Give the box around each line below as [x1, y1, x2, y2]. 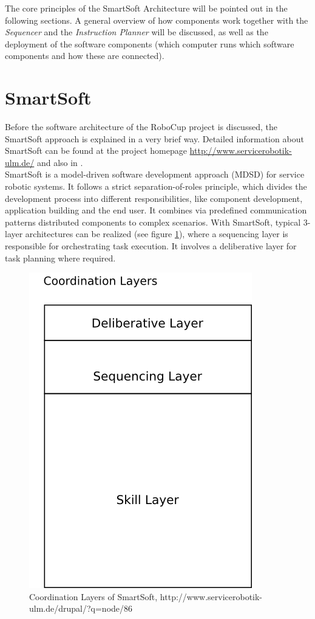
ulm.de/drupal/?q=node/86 [29, 602, 133, 615]
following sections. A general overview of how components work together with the [5, 13, 308, 26]
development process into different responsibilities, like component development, [5, 192, 303, 204]
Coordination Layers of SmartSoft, [29, 590, 158, 603]
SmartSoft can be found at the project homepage [5, 144, 187, 157]
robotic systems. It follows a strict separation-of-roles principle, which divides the [5, 180, 307, 193]
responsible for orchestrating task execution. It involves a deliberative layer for [5, 240, 297, 252]
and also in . [36, 156, 83, 168]
